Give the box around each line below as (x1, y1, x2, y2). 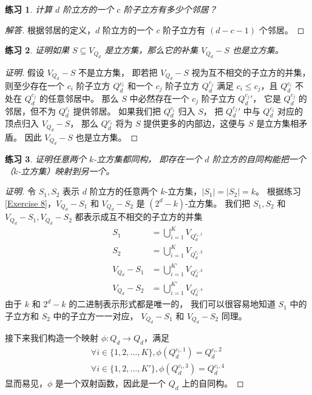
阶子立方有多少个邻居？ (123, 3, 217, 15)
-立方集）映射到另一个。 (18, 164, 115, 177)
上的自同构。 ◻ (181, 377, 244, 390)
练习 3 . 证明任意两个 (5, 153, 86, 165)
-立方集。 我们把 (185, 196, 251, 209)
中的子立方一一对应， (53, 309, 138, 322)
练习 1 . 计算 (5, 3, 52, 15)
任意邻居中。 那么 (47, 91, 119, 104)
